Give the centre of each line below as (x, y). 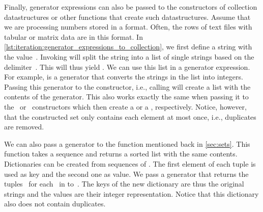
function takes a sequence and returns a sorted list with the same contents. (121, 154)
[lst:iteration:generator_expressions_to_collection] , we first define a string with (128, 47)
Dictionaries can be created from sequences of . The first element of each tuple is (130, 163)
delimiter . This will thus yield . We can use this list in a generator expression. (127, 67)
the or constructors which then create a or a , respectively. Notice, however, (125, 106)
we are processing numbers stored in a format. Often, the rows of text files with (128, 27)
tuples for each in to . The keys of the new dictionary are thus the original (124, 184)
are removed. (24, 127)
